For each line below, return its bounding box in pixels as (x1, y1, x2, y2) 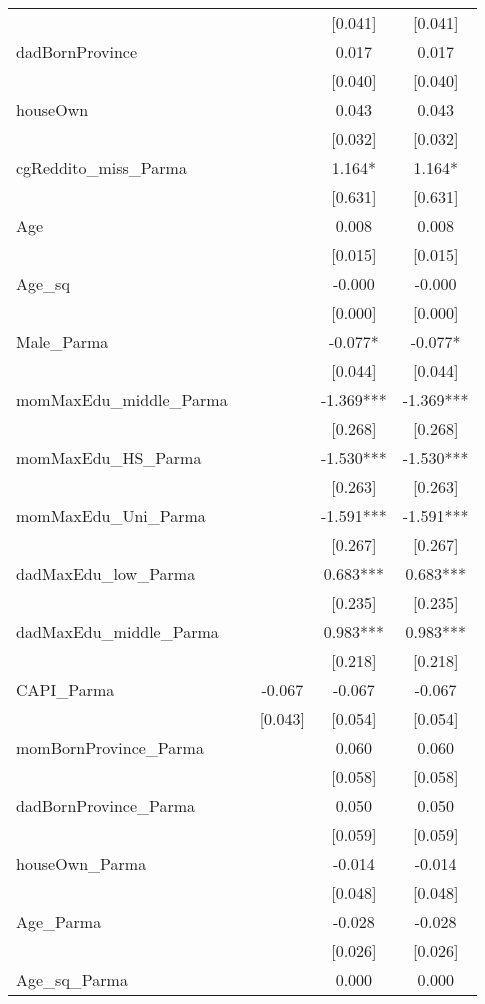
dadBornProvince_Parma (16, 794, 196, 817)
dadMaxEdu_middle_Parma (16, 620, 219, 643)
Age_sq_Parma (16, 968, 128, 991)
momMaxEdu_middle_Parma (16, 388, 228, 411)
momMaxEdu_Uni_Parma (16, 504, 206, 527)
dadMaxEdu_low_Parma (16, 562, 196, 585)
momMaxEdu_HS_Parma (16, 446, 202, 469)
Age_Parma (16, 910, 102, 933)
